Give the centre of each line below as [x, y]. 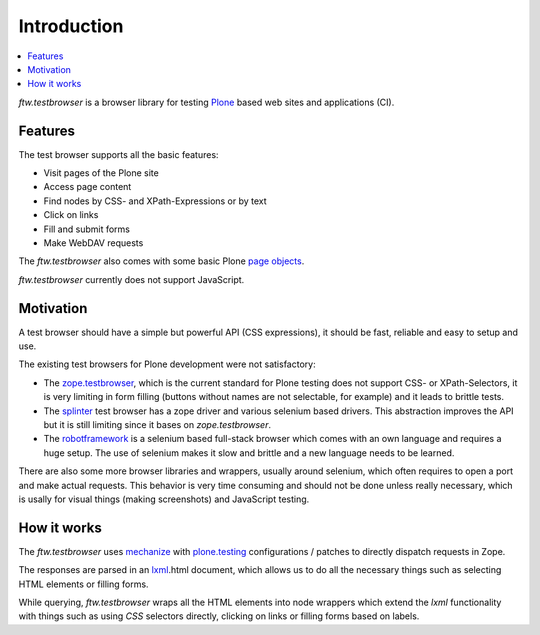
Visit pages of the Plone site [101, 173]
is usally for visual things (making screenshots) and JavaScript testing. [164, 499]
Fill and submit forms [86, 229]
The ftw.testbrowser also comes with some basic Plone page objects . [161, 261]
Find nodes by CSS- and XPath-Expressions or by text [155, 201]
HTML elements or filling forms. [83, 584]
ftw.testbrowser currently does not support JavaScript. [131, 279]
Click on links [71, 215]
